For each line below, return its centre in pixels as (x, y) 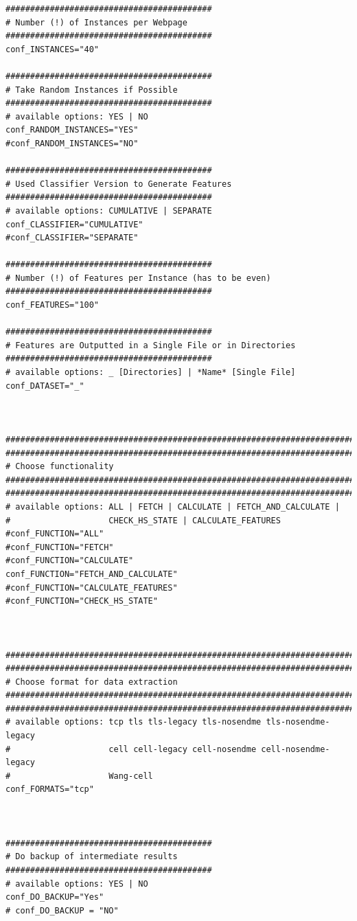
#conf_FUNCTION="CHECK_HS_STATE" (82, 601)
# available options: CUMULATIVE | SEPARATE (109, 211)
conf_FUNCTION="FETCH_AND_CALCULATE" (92, 574)
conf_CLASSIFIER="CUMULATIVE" (74, 224)
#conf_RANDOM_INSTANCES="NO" (72, 143)
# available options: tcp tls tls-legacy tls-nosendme (134, 722)
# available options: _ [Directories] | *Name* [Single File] (151, 373)
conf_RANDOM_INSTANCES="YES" (72, 130)
